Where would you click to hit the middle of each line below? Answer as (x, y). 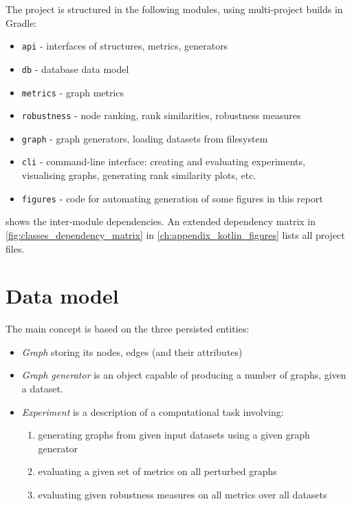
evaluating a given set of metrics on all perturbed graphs (157, 471)
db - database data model (75, 68)
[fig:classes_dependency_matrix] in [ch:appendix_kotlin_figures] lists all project (175, 234)
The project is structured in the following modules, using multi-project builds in (174, 9)
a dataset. (42, 389)
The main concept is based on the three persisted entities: (128, 329)
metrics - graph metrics (73, 92)
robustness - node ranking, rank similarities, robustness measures (161, 115)
